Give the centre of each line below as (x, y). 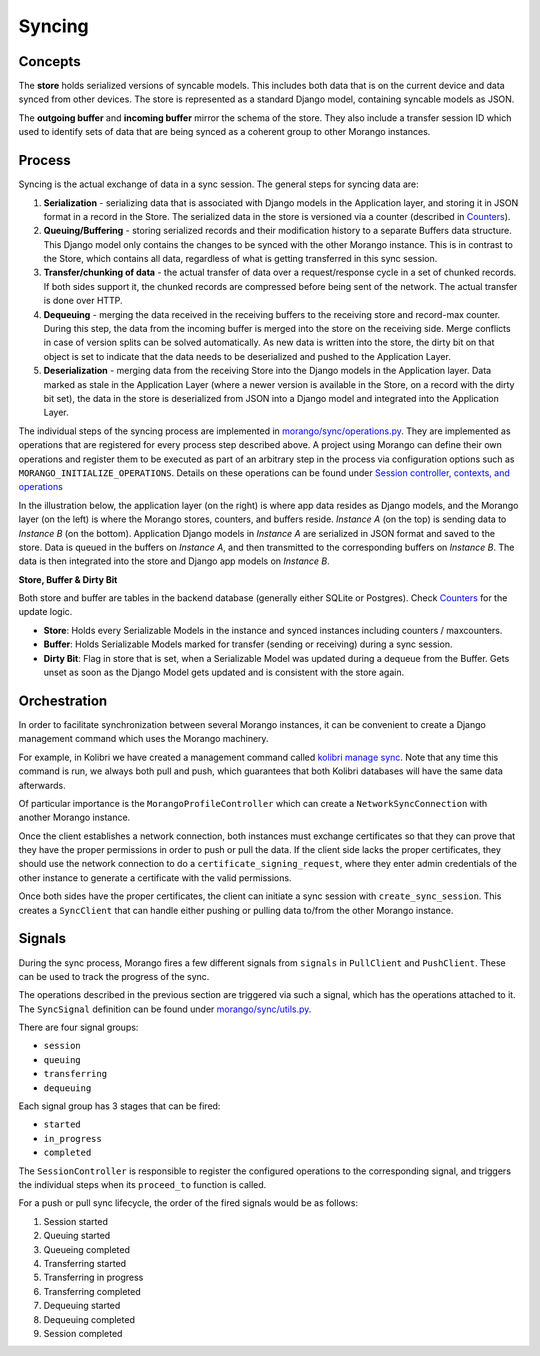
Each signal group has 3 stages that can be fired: (119, 1106)
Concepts (49, 61)
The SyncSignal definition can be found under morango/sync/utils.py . (165, 1009)
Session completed (83, 1333)
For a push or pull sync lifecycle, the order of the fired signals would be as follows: (188, 1203)
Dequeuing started (82, 1306)
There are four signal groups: (78, 1027)
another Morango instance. (74, 817)
